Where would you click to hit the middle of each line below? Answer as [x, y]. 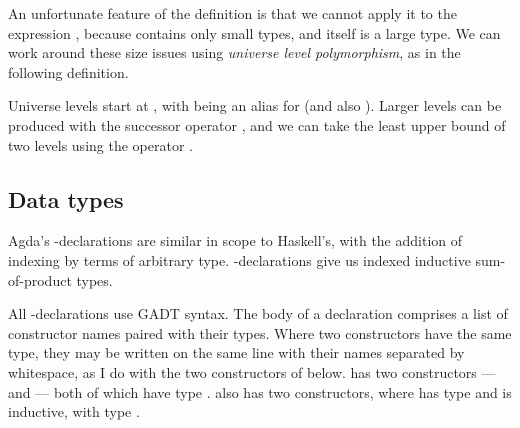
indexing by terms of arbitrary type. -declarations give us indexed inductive [239, 259]
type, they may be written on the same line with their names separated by [236, 352]
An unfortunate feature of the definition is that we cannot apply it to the [232, 13]
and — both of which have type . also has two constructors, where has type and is [260, 391]
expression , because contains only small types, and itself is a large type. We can [254, 32]
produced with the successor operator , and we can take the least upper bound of [257, 124]
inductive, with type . [74, 411]
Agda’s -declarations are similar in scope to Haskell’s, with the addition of [235, 240]
